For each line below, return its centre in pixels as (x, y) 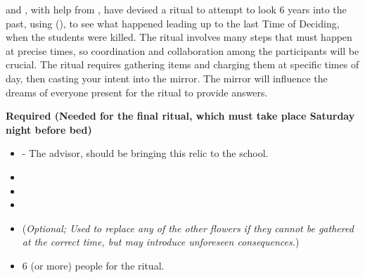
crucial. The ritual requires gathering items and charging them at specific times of (182, 64)
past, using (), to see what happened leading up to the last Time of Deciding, (173, 23)
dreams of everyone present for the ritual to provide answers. (137, 92)
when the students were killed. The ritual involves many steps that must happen (179, 37)
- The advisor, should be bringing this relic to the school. (145, 153)
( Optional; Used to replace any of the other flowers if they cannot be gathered (188, 228)
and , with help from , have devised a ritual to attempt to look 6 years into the (176, 9)
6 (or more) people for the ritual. (93, 265)
